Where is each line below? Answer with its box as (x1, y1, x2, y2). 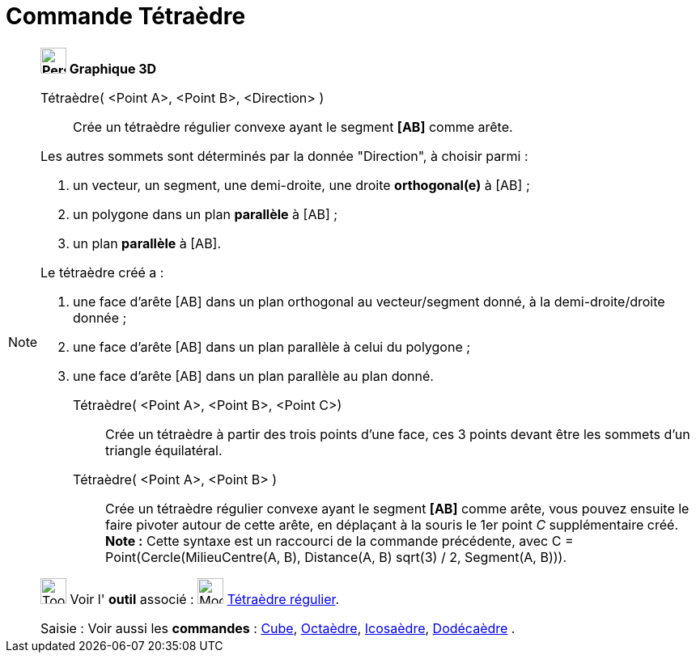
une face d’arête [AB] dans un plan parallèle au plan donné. (73, 367, 434, 384)
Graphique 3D (69, 60, 157, 77)
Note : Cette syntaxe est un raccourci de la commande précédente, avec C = (105, 532, 574, 549)
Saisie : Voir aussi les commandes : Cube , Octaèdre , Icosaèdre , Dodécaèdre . (40, 619, 516, 636)
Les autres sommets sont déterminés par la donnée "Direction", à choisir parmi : (40, 147, 528, 164)
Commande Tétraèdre (6, 2, 246, 30)
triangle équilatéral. (105, 441, 223, 458)
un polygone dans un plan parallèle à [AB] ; (73, 205, 338, 222)
